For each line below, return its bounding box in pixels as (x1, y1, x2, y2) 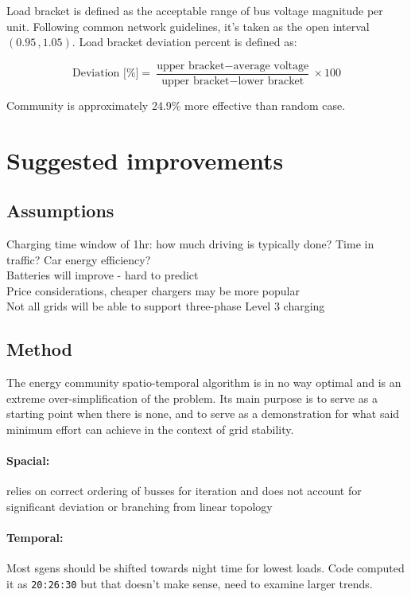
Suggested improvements (6, 143, 284, 176)
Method (6, 337, 72, 361)
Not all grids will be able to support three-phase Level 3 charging (6, 298, 325, 314)
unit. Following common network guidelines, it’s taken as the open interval (6, 18, 370, 34)
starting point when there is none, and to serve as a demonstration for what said (6, 405, 400, 422)
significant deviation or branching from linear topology (6, 497, 273, 514)
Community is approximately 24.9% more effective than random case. (6, 96, 346, 113)
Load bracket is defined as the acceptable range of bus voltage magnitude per (6, 2, 383, 18)
